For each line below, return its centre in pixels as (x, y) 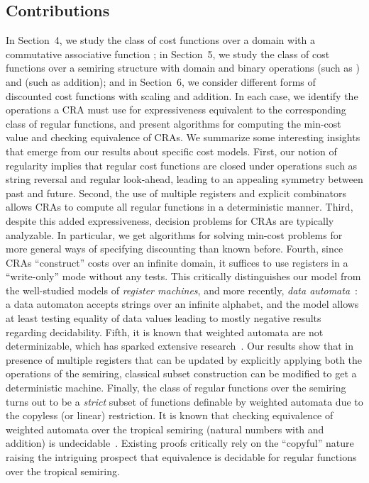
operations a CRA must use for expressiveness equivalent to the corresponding (176, 110)
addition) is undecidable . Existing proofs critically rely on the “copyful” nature (180, 443)
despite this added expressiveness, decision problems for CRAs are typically (170, 220)
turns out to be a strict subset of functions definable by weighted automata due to (184, 401)
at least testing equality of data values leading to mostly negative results (164, 318)
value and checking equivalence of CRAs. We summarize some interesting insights (183, 137)
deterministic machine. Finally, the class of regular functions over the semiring (176, 388)
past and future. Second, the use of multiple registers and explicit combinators (176, 193)
